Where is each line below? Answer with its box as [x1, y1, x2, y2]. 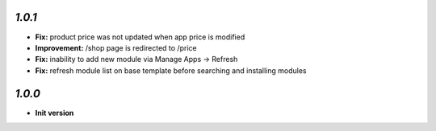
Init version [35, 108, 74, 117]
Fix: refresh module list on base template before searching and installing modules [35, 65, 307, 76]
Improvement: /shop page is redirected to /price [35, 43, 197, 52]
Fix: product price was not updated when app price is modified [35, 32, 245, 42]
